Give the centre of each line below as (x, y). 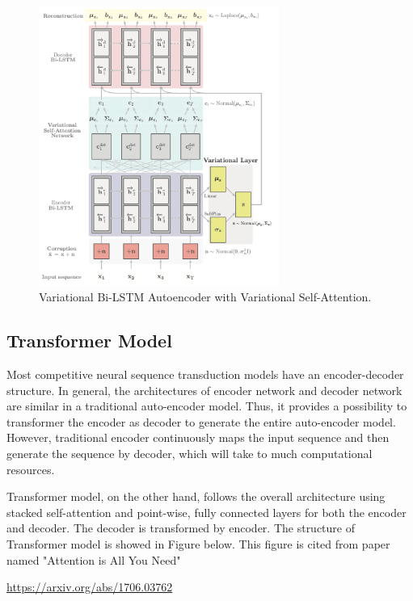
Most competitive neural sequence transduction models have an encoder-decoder (205, 374)
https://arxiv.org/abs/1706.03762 (90, 587)
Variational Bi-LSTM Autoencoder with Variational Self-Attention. (205, 297)
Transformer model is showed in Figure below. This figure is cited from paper (198, 544)
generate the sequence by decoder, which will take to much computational (190, 454)
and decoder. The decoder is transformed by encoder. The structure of (181, 528)
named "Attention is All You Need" (94, 559)
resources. (31, 469)
